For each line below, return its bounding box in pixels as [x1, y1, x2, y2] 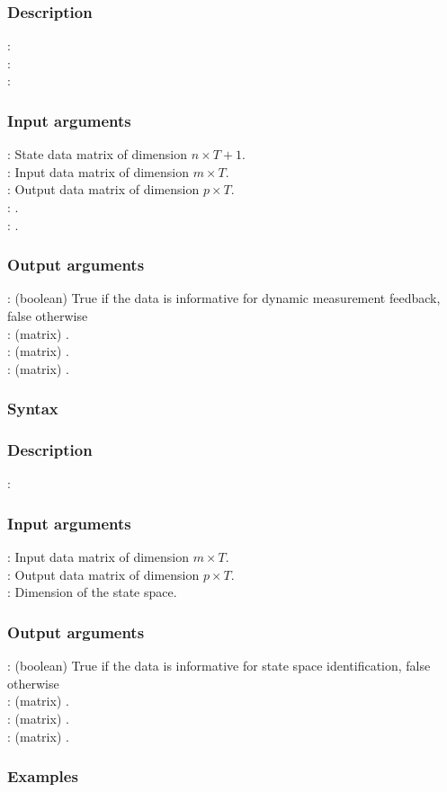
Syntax [7, 397, 58, 420]
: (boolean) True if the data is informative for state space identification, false [7, 656, 431, 675]
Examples [7, 765, 78, 788]
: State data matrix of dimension [7, 145, 188, 164]
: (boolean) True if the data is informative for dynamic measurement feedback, [7, 289, 441, 307]
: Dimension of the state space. [7, 583, 177, 601]
